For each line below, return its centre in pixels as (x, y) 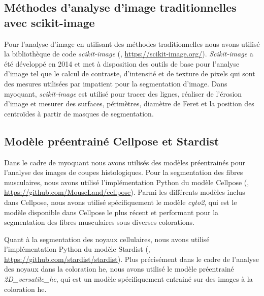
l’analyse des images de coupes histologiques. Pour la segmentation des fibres (124, 172)
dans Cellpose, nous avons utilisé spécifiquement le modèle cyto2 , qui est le (121, 202)
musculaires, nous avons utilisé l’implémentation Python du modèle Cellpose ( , (127, 182)
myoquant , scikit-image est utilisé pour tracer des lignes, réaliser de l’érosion (123, 93)
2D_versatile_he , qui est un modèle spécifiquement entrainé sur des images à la (128, 279)
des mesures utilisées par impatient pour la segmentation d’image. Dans (116, 83)
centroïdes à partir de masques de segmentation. (79, 113)
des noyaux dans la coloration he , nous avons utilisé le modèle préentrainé (119, 269)
